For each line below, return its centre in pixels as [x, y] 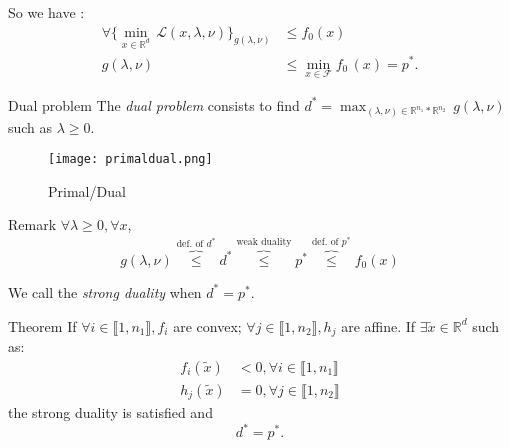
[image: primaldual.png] [130, 159]
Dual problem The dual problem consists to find [154, 104]
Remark [32, 224]
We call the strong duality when [105, 291]
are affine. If [378, 325]
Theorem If [42, 325]
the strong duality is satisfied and [110, 412]
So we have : [46, 12]
